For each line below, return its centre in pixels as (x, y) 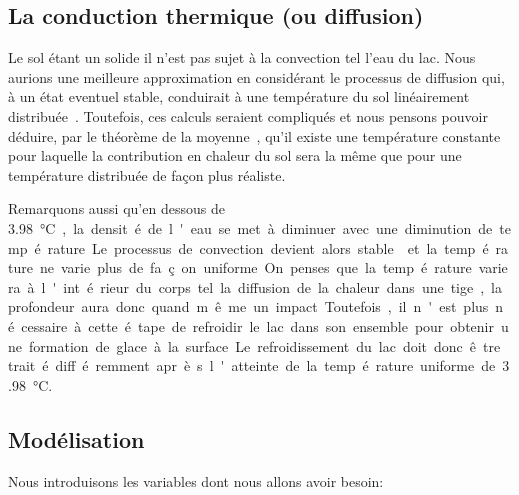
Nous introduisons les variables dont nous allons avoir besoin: (196, 480)
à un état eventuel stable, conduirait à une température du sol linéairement (239, 96)
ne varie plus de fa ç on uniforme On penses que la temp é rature (255, 267)
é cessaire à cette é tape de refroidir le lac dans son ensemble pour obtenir (251, 325)
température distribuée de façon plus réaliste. (147, 174)
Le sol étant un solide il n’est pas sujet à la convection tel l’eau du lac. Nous (242, 57)
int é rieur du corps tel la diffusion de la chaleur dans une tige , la (283, 286)
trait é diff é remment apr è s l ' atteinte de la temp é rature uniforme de (252, 365)
